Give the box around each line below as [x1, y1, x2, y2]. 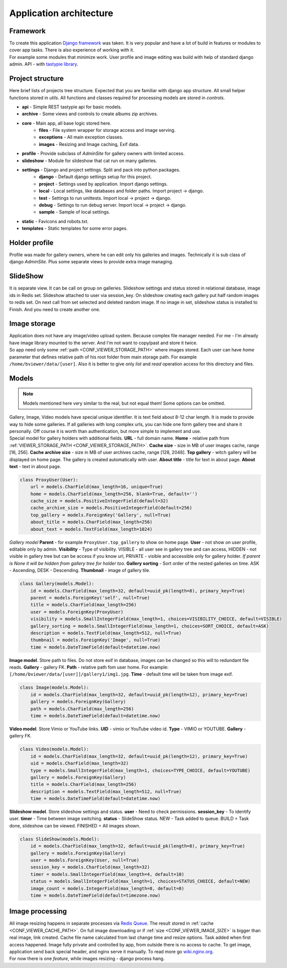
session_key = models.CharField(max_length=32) [30, 864, 150, 870]
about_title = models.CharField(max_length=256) [30, 519, 153, 525]
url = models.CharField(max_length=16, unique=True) [30, 484, 163, 490]
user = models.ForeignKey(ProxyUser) [30, 609, 124, 615]
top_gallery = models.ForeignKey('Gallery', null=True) [30, 512, 171, 518]
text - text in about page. [9, 463, 61, 469]
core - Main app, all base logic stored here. [22, 120, 112, 126]
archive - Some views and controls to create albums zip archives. [22, 111, 158, 117]
